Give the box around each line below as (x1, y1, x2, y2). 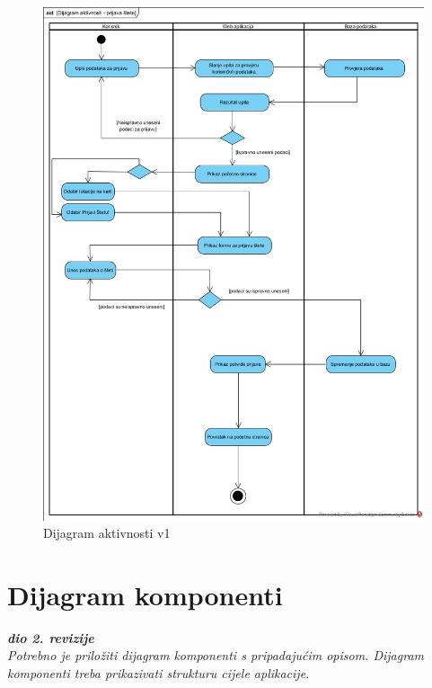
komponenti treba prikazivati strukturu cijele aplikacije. (7, 664, 310, 683)
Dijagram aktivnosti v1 (43, 523, 171, 542)
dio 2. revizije (7, 628, 94, 647)
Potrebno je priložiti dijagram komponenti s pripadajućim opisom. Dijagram (7, 646, 424, 665)
